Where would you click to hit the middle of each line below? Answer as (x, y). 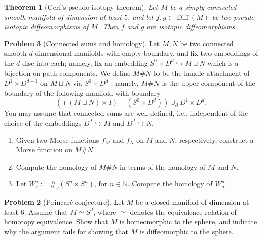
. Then (108, 26)
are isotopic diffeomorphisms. (192, 26)
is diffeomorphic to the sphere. (187, 231)
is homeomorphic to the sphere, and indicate (188, 222)
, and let (141, 16)
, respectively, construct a (214, 140)
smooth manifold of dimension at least (63, 16)
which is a (223, 63)
